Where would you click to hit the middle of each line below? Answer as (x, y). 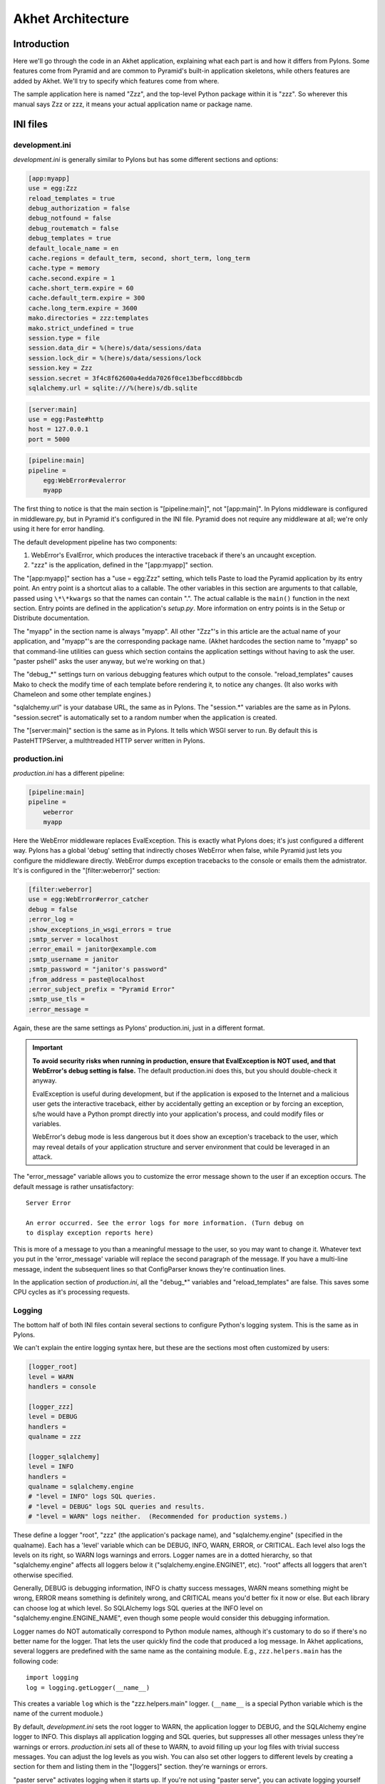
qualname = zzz (55, 1437)
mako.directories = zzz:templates (88, 318)
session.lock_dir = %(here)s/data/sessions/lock (115, 358)
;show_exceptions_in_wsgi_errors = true (99, 929)
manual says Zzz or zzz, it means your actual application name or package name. (133, 104)
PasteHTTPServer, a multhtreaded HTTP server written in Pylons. (109, 740)
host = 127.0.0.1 (58, 429)
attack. (42, 1157)
